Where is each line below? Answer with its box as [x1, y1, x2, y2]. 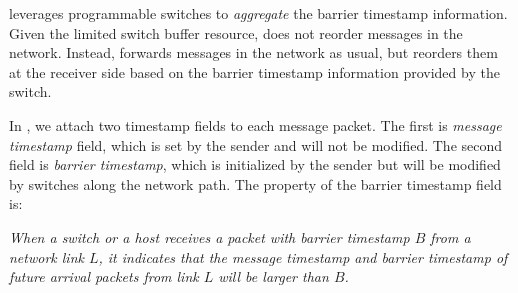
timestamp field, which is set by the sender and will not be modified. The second [9, 134, 503, 155]
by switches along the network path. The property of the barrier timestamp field [9, 173, 502, 194]
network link [9, 246, 84, 267]
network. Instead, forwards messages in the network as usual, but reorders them [9, 42, 498, 63]
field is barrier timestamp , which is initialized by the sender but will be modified [9, 154, 501, 175]
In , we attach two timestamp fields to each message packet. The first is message [9, 114, 502, 135]
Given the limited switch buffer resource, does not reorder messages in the [9, 22, 463, 43]
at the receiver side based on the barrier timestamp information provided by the [9, 61, 500, 82]
